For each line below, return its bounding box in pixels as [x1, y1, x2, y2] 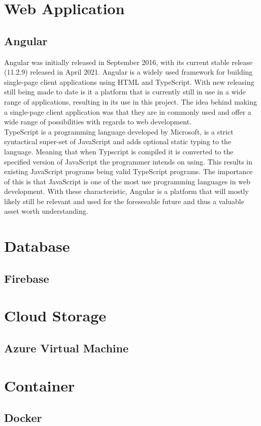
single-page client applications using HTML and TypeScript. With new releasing [4, 76, 254, 87]
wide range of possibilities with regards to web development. [4, 116, 192, 127]
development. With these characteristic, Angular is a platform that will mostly [4, 186, 249, 196]
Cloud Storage [4, 305, 107, 326]
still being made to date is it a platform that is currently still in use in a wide [4, 86, 246, 97]
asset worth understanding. [4, 206, 88, 216]
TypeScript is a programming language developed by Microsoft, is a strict [4, 126, 234, 137]
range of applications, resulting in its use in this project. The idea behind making [4, 96, 257, 107]
